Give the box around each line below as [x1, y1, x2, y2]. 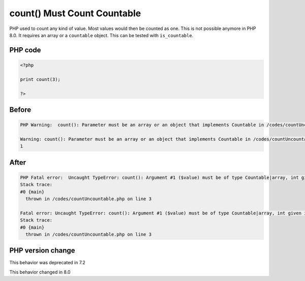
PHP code [9, 46, 41, 54]
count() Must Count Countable [9, 8, 141, 19]
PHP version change [9, 246, 76, 255]
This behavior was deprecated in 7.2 [9, 260, 86, 266]
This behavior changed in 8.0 [9, 269, 71, 275]
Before [9, 105, 32, 114]
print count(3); [20, 76, 61, 82]
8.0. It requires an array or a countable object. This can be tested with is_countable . [9, 32, 194, 38]
